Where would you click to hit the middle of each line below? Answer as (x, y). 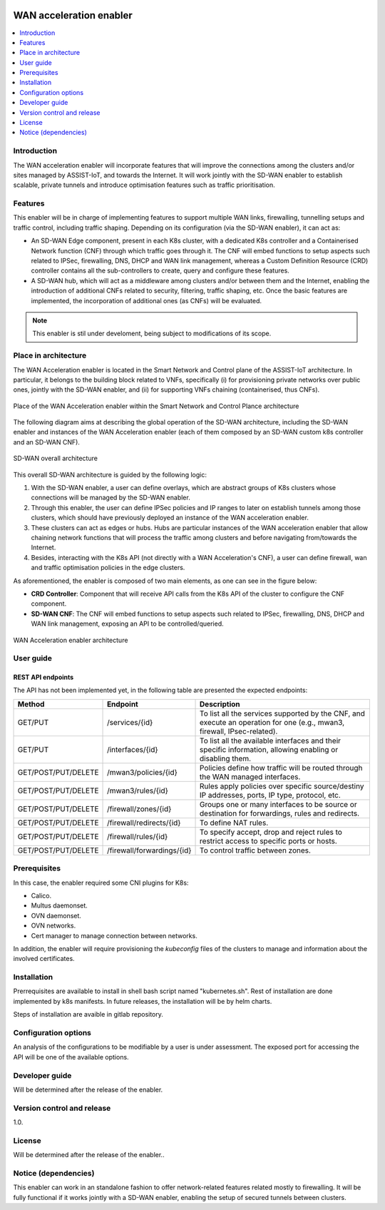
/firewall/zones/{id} (139, 808)
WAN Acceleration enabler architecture (71, 640)
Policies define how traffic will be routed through (281, 768)
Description (220, 704)
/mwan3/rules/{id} (138, 790)
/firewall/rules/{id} (138, 836)
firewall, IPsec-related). (239, 731)
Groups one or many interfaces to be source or (278, 804)
